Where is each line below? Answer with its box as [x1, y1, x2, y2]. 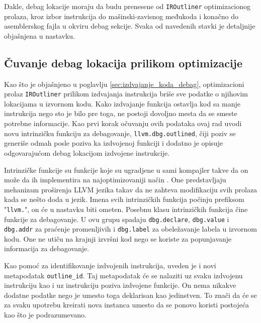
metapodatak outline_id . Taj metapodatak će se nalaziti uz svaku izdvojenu [4, 270, 243, 280]
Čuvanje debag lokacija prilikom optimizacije [4, 55, 243, 70]
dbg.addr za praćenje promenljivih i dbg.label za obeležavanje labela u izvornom [4, 224, 257, 234]
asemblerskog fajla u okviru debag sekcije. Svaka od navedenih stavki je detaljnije [4, 21, 255, 31]
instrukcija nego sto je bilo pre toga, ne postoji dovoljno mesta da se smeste [4, 108, 237, 119]
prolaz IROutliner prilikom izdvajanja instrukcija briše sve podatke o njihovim [4, 88, 248, 99]
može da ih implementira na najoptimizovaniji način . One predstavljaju [4, 174, 226, 185]
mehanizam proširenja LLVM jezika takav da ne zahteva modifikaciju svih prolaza [4, 184, 257, 194]
